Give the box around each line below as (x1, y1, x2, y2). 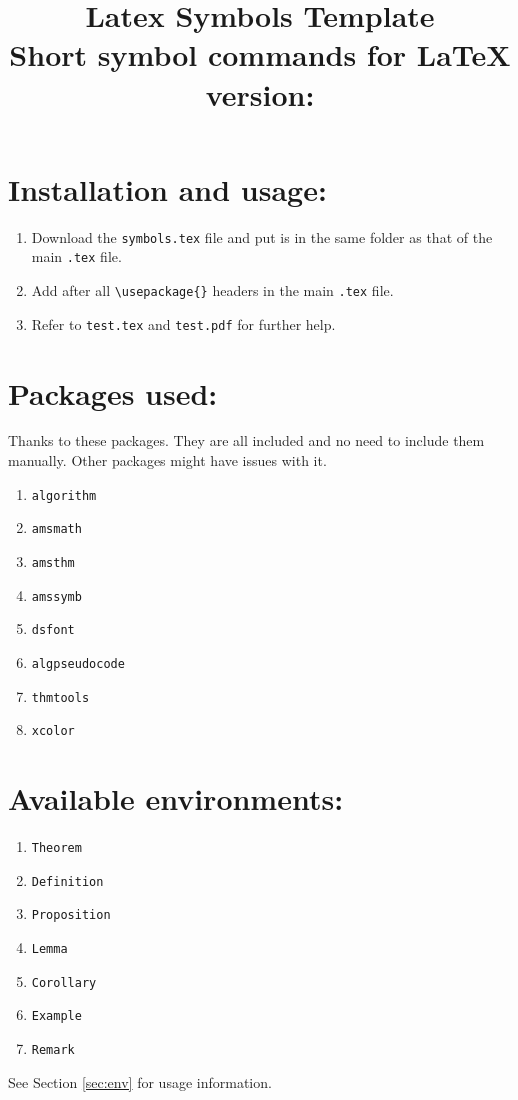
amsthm (31, 555, 75, 570)
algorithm (31, 488, 97, 503)
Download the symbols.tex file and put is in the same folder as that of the (31, 226, 493, 247)
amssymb (31, 589, 82, 604)
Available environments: (8, 778, 344, 819)
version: (205, 73, 315, 114)
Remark (31, 1042, 75, 1057)
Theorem (31, 841, 82, 855)
